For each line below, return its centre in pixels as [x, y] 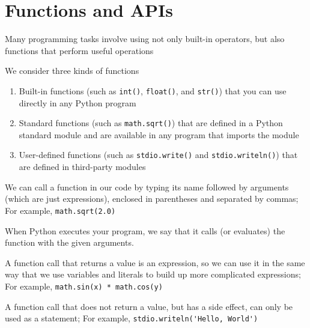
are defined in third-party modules [82, 167]
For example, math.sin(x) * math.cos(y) [84, 286]
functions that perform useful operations [79, 50]
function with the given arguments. [69, 242]
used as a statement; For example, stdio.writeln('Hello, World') [132, 318]
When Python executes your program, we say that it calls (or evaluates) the [145, 230]
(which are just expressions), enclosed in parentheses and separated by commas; [152, 199]
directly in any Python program [77, 102]
